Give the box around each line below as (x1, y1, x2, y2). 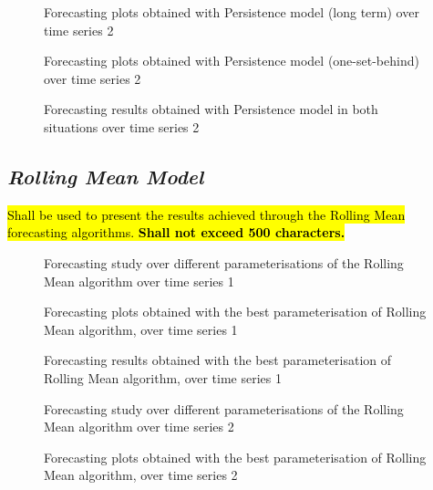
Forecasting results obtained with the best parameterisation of (44, 350, 392, 370)
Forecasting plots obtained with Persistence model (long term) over (44, 3, 419, 21)
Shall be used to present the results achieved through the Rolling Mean (7, 204, 406, 224)
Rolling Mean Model (7, 162, 204, 190)
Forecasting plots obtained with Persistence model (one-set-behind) (44, 51, 419, 70)
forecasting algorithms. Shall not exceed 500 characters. (7, 223, 345, 242)
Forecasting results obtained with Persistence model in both (44, 99, 378, 119)
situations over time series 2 (44, 117, 200, 136)
